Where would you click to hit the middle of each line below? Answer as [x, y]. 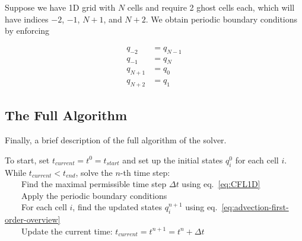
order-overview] [33, 219]
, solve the [94, 172]
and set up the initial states [173, 160]
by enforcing [27, 30]
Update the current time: [67, 231]
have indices [27, 19]
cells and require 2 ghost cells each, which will [211, 7]
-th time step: [145, 172]
